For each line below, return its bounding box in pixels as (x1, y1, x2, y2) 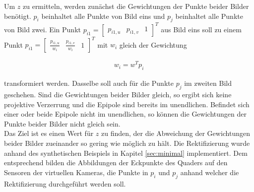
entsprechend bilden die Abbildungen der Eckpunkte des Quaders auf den (4, 157, 228, 168)
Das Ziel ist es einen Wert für (4, 128, 94, 138)
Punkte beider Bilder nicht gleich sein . (4, 118, 121, 128)
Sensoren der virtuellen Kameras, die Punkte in (4, 167, 148, 177)
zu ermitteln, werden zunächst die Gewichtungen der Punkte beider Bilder (23, 1, 249, 11)
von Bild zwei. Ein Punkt (4, 24, 81, 34)
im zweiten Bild (184, 78, 232, 88)
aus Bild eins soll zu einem (161, 24, 242, 34)
